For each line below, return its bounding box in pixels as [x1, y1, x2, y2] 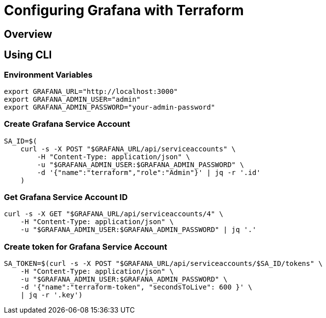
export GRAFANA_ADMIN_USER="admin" [4, 95, 141, 103]
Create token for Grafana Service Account [4, 241, 167, 252]
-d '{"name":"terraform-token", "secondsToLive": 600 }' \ [20, 283, 252, 291]
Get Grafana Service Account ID [4, 192, 128, 202]
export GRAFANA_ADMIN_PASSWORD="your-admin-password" [4, 103, 215, 111]
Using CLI [4, 49, 52, 61]
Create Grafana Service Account [4, 119, 131, 129]
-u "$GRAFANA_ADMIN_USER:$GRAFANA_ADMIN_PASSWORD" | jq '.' [20, 226, 257, 234]
